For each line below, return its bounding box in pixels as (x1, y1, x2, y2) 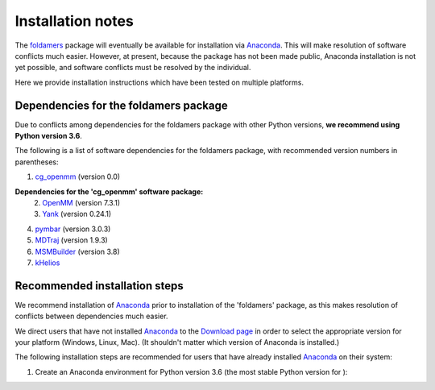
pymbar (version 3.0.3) (35, 224, 111, 234)
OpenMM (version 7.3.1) (42, 197, 121, 207)
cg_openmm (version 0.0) (35, 172, 121, 181)
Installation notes (14, 12, 135, 30)
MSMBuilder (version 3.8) (35, 247, 120, 256)
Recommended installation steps (14, 279, 184, 292)
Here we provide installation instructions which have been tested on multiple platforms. (14, 77, 304, 87)
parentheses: (14, 157, 60, 167)
